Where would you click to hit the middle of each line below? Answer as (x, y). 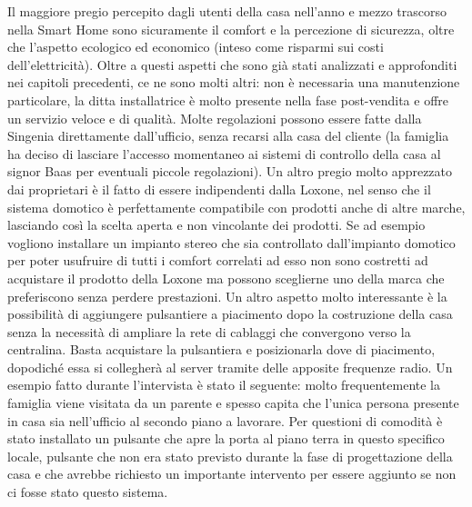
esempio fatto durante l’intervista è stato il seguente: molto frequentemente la (224, 385)
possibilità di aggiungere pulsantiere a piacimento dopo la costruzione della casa (230, 314)
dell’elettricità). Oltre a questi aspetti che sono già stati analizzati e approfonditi (232, 64)
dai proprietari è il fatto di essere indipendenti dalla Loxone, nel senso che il (219, 189)
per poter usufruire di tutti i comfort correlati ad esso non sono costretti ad (218, 260)
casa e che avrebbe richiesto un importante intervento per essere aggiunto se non (232, 474)
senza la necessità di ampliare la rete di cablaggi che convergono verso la (209, 331)
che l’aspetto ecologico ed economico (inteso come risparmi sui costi (196, 47)
